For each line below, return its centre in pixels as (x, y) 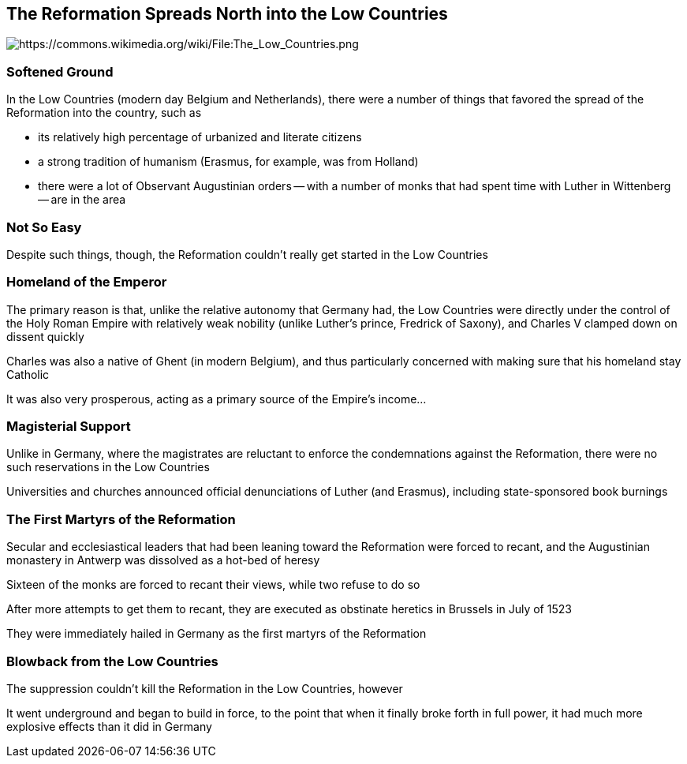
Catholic (28, 374)
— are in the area (82, 200)
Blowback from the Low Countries (112, 661)
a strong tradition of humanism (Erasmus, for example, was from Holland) (228, 162)
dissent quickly (45, 336)
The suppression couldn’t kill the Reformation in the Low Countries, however (205, 688)
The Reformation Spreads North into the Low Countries (227, 14)
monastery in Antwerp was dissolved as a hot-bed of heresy (163, 560)
